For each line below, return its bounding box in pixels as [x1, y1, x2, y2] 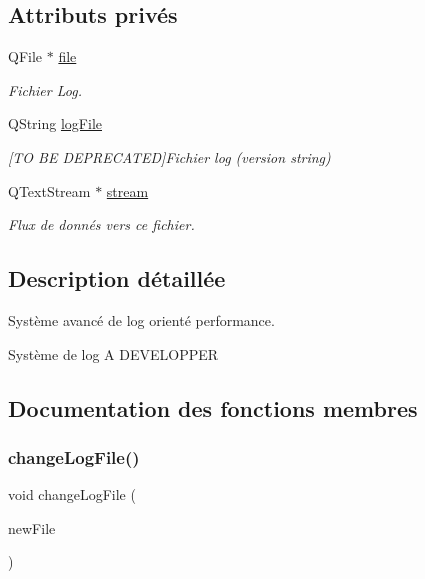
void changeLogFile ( [8, 484, 136, 505]
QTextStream [8, 180, 91, 201]
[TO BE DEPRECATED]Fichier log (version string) [8, 146, 331, 167]
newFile [8, 517, 56, 538]
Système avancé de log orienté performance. [8, 309, 275, 330]
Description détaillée [8, 263, 226, 294]
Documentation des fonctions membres [8, 392, 418, 423]
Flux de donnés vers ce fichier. [8, 214, 195, 235]
